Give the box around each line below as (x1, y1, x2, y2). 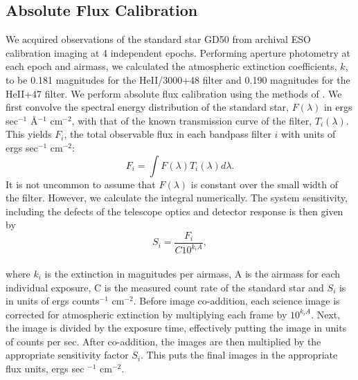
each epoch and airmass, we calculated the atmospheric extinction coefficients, (6, 59, 337, 73)
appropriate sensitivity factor (6, 347, 129, 362)
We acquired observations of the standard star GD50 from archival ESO (6, 32, 311, 46)
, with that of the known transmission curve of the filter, (71, 113, 312, 127)
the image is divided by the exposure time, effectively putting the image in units (6, 320, 347, 335)
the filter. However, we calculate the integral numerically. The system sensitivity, (6, 190, 348, 205)
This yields (6, 127, 52, 141)
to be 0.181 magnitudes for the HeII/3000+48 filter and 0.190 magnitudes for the (6, 72, 350, 87)
